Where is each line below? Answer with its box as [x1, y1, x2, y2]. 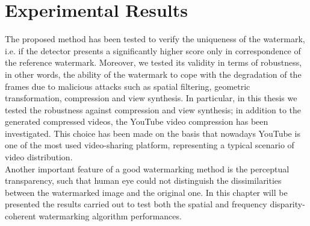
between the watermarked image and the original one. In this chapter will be [5, 186, 288, 198]
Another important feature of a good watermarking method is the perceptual [5, 162, 290, 175]
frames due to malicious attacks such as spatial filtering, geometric [5, 80, 250, 92]
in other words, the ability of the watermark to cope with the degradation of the [5, 67, 302, 80]
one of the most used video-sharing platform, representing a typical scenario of [5, 139, 294, 151]
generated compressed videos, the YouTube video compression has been [5, 115, 268, 128]
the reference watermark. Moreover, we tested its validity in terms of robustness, [5, 56, 302, 69]
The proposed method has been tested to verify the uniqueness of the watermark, [5, 33, 305, 45]
